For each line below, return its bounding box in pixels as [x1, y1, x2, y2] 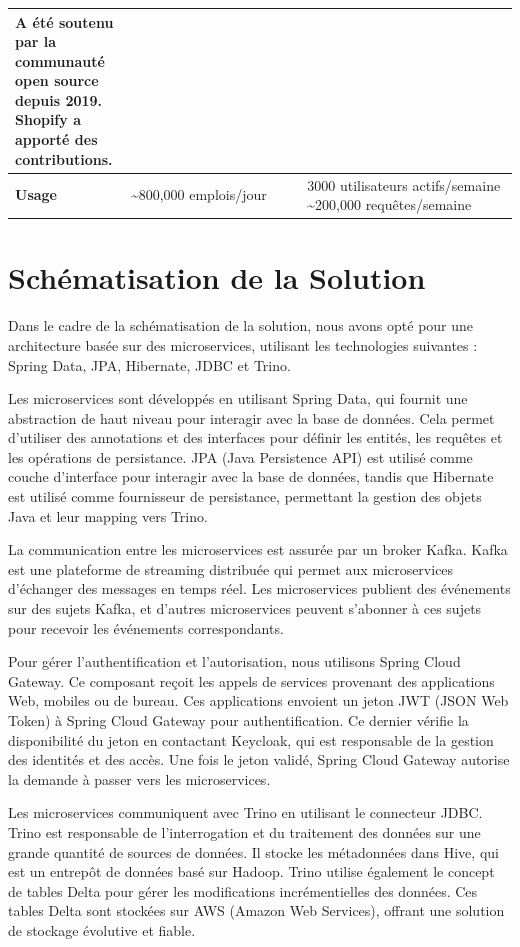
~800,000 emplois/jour [130, 184, 267, 205]
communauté [15, 50, 105, 71]
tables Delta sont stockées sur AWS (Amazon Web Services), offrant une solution [8, 900, 505, 921]
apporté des [15, 129, 98, 150]
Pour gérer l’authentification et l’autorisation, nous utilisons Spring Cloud [8, 651, 461, 672]
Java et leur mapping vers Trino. [8, 505, 208, 526]
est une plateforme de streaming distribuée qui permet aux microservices [8, 558, 454, 579]
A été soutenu [15, 11, 114, 32]
